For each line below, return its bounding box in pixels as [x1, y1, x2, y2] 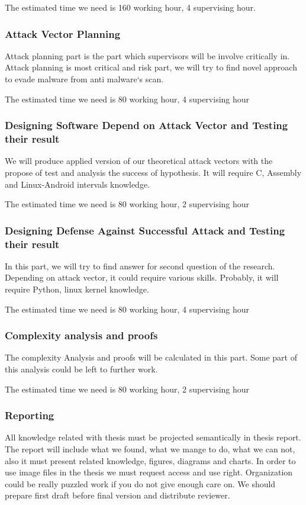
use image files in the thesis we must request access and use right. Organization [5, 466, 293, 478]
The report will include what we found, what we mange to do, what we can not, [5, 443, 295, 455]
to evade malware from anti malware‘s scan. [5, 73, 164, 85]
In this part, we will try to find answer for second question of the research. [5, 259, 275, 272]
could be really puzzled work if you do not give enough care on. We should [5, 477, 276, 490]
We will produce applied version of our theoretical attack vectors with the [5, 155, 273, 167]
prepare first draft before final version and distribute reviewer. [5, 489, 230, 501]
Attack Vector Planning [5, 26, 121, 41]
